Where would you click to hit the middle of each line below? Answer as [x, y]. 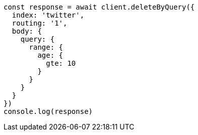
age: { [50, 55]
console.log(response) [48, 111]
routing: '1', [40, 23]
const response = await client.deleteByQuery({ [99, 7]
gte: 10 [61, 63]
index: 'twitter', [48, 15]
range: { [46, 47]
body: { [27, 31]
